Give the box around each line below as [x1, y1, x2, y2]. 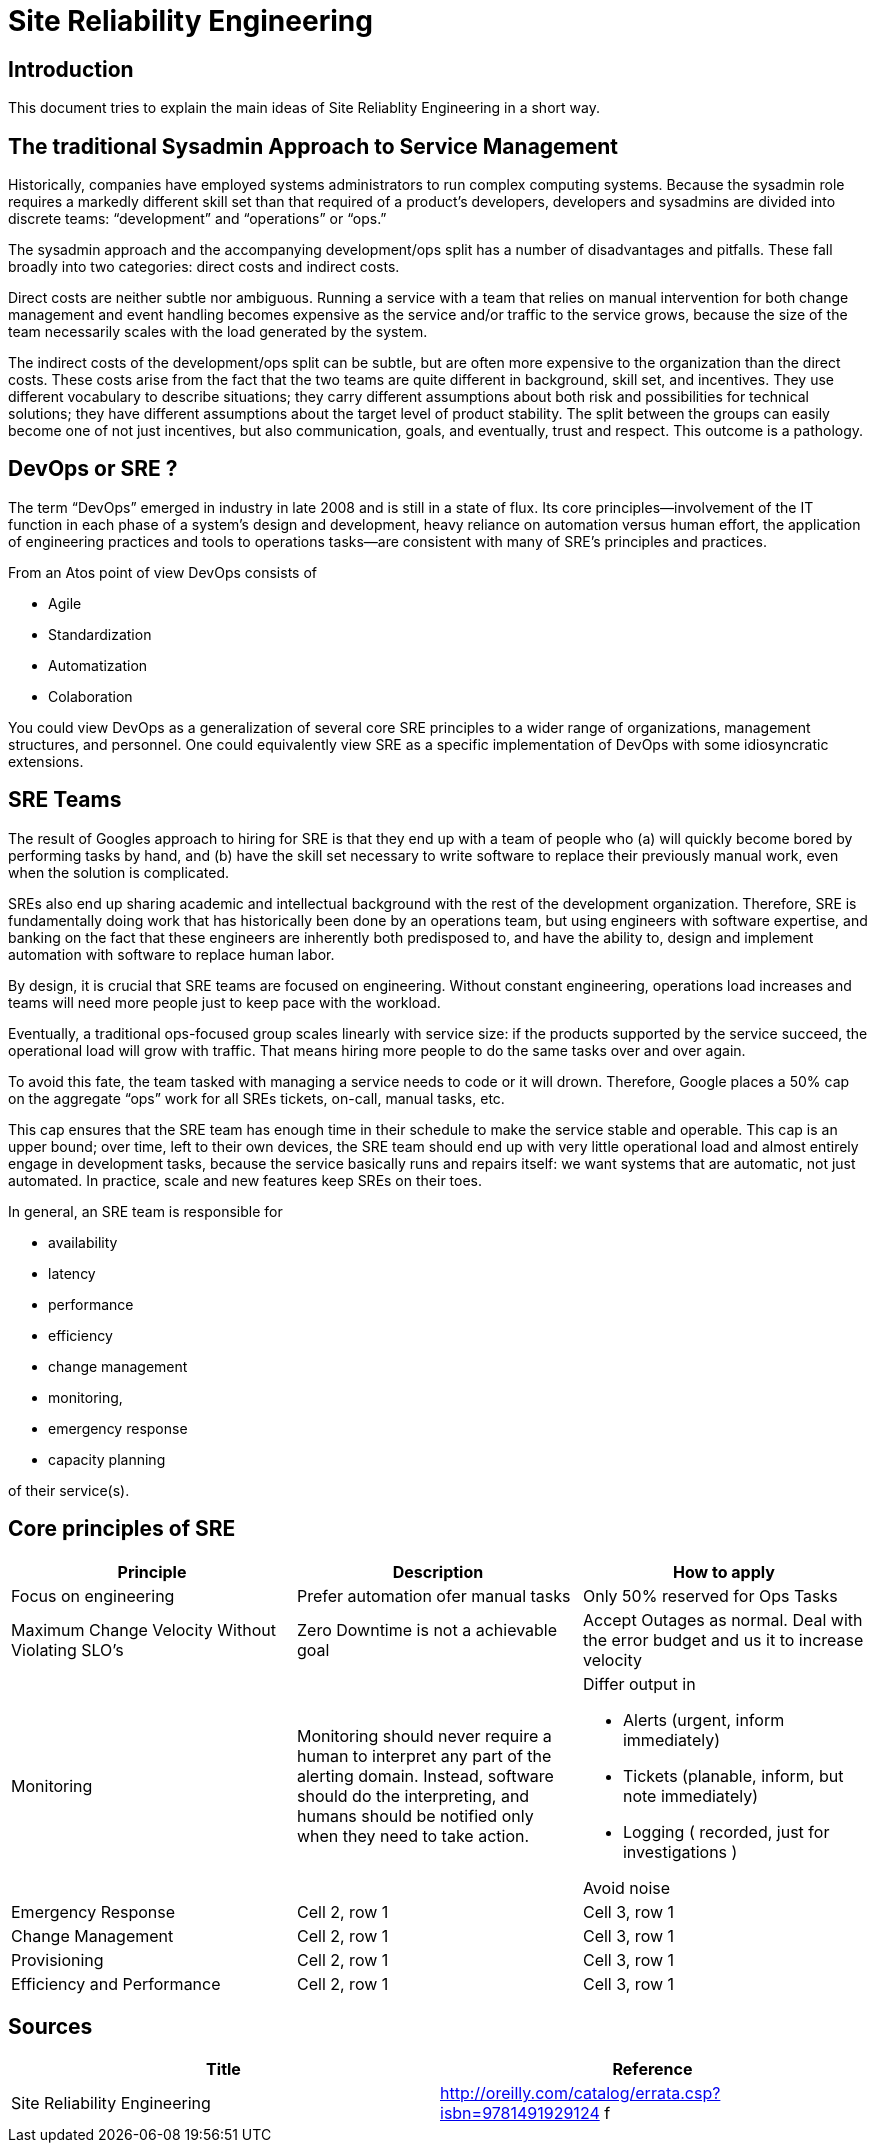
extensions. [8, 752, 84, 770]
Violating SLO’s [11, 1639, 124, 1660]
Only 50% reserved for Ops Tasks [582, 1585, 838, 1606]
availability [48, 1233, 118, 1251]
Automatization [48, 656, 148, 674]
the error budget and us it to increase [582, 1629, 864, 1650]
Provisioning [11, 1949, 104, 1970]
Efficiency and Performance [11, 1973, 221, 1994]
